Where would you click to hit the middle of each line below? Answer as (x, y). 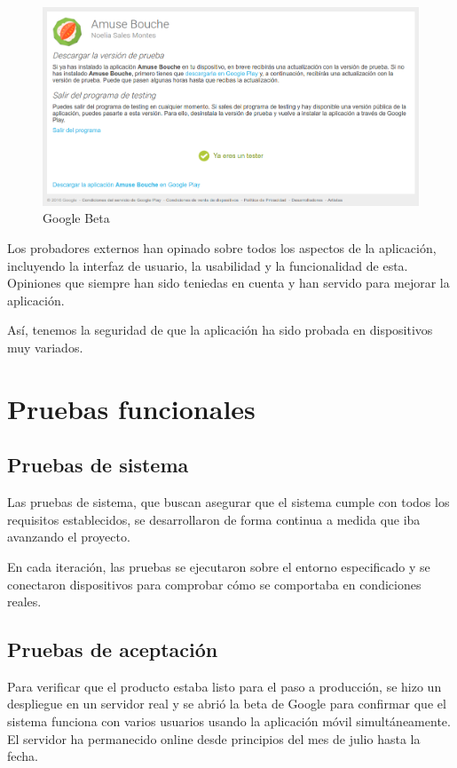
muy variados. (45, 347)
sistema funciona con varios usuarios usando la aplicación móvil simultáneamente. (229, 721)
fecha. (23, 756)
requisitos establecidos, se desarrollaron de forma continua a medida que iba (214, 519)
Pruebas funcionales (131, 408)
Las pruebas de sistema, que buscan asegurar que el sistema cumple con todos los (228, 502)
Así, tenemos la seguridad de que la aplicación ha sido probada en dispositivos (220, 330)
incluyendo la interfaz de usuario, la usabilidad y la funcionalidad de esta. (208, 265)
